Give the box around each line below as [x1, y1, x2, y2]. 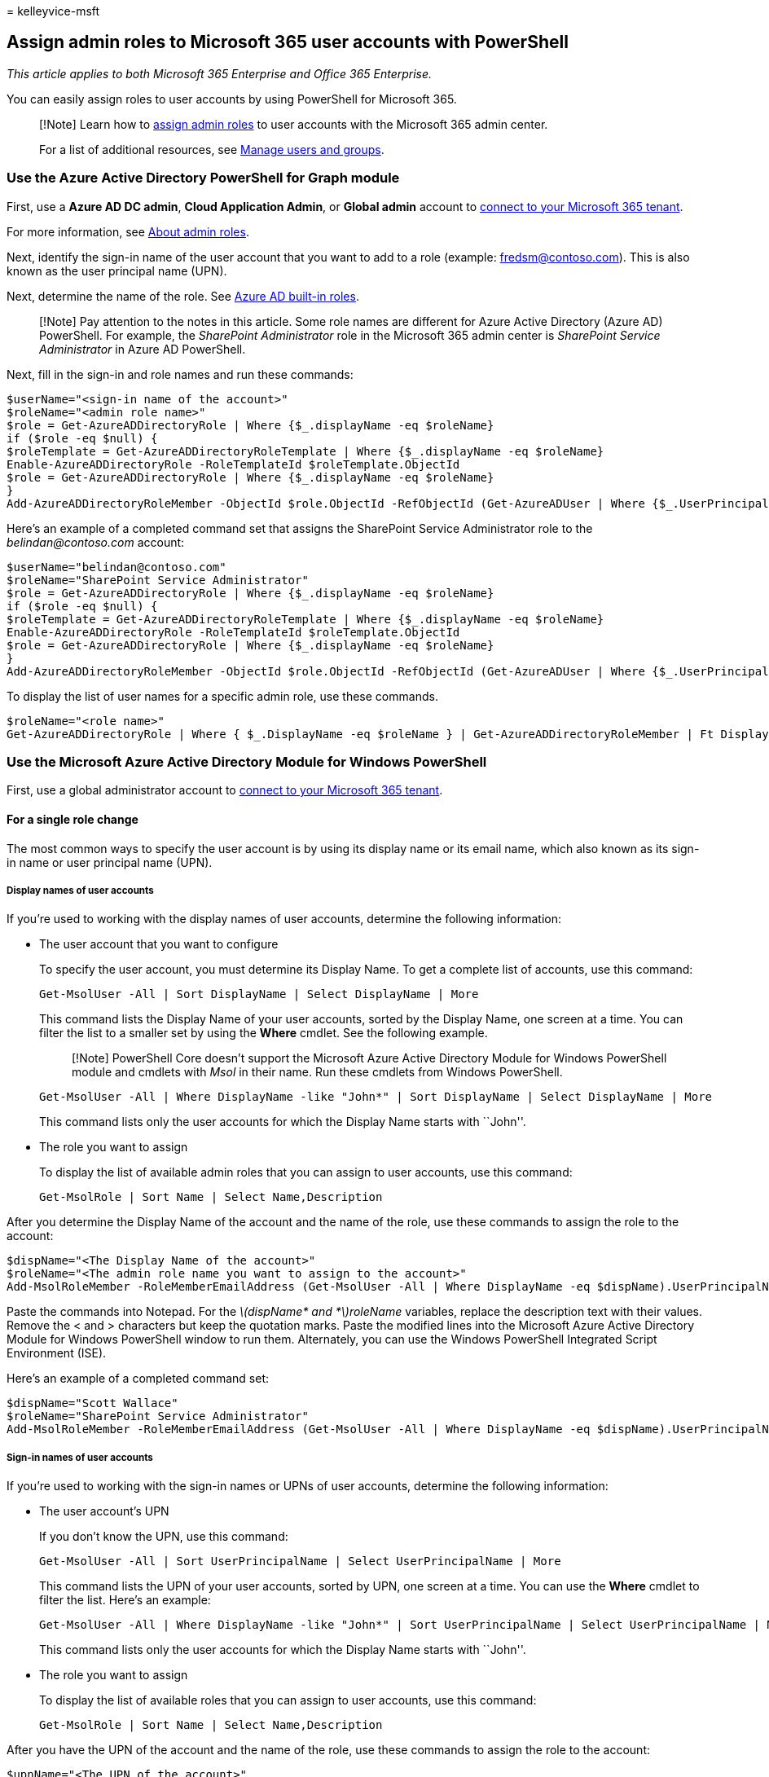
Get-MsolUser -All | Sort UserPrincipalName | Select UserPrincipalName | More [39, 1555, 561, 1568]
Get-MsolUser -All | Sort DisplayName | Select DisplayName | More [39, 987, 479, 1001]
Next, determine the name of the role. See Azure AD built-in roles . [7, 288, 359, 303]
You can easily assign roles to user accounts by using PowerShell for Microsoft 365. [7, 91, 457, 106]
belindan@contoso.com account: [7, 534, 185, 549]
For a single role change [7, 812, 138, 826]
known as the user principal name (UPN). [7, 263, 227, 278]
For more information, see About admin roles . [7, 224, 249, 239]
